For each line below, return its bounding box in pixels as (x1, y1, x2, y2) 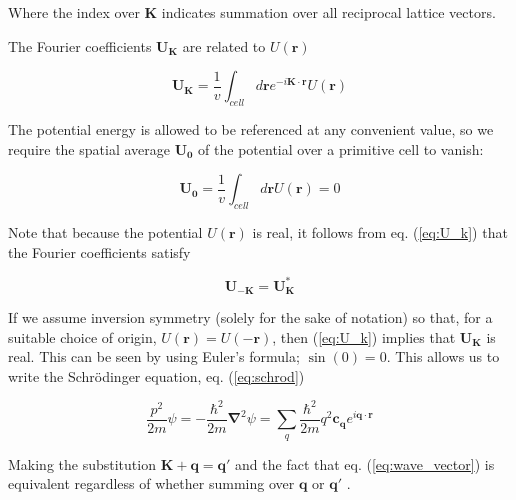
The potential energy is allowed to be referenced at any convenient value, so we (8, 118, 494, 139)
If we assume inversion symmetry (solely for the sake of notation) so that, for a (8, 307, 493, 328)
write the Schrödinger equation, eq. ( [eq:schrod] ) (8, 365, 305, 386)
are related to (182, 35, 266, 56)
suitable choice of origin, (8, 326, 157, 347)
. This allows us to (386, 346, 500, 367)
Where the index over (8, 2, 140, 22)
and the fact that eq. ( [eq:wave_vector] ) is (235, 453, 495, 474)
